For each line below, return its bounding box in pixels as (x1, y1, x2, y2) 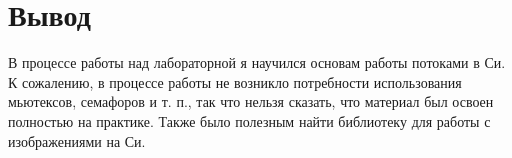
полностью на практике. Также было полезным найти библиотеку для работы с (8, 110, 491, 131)
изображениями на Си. (8, 130, 146, 151)
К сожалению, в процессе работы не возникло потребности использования (8, 71, 462, 92)
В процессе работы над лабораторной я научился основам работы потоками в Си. (8, 52, 506, 73)
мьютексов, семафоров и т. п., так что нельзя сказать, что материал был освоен (8, 91, 494, 112)
